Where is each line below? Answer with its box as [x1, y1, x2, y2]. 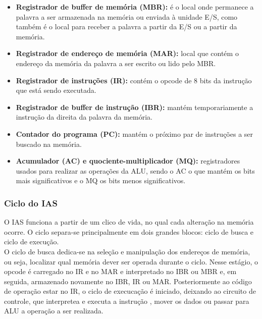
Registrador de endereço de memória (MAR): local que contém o [16, 48, 239, 59]
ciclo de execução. [4, 236, 59, 247]
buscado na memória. [16, 138, 82, 149]
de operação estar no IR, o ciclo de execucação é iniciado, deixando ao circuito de [4, 286, 256, 296]
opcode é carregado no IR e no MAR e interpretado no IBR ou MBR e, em [4, 266, 237, 277]
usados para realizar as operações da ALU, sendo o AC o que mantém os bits [16, 165, 255, 176]
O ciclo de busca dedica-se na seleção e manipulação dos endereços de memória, [4, 246, 250, 256]
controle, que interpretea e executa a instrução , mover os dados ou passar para [4, 295, 249, 306]
